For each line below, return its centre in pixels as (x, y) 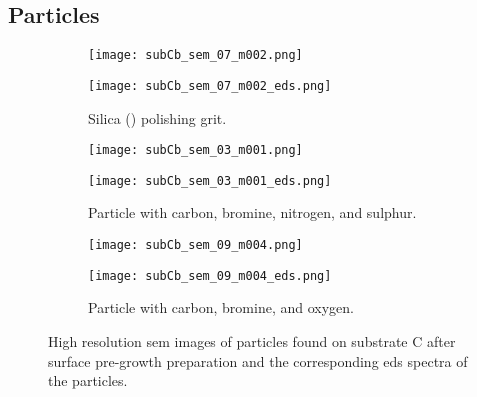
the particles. (88, 380)
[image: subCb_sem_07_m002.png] (195, 55)
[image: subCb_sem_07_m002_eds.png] (210, 85)
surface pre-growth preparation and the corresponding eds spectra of (258, 360)
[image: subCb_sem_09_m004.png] (195, 245)
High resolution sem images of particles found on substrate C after (252, 340)
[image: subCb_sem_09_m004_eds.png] (210, 275)
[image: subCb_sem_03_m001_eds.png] (210, 180)
